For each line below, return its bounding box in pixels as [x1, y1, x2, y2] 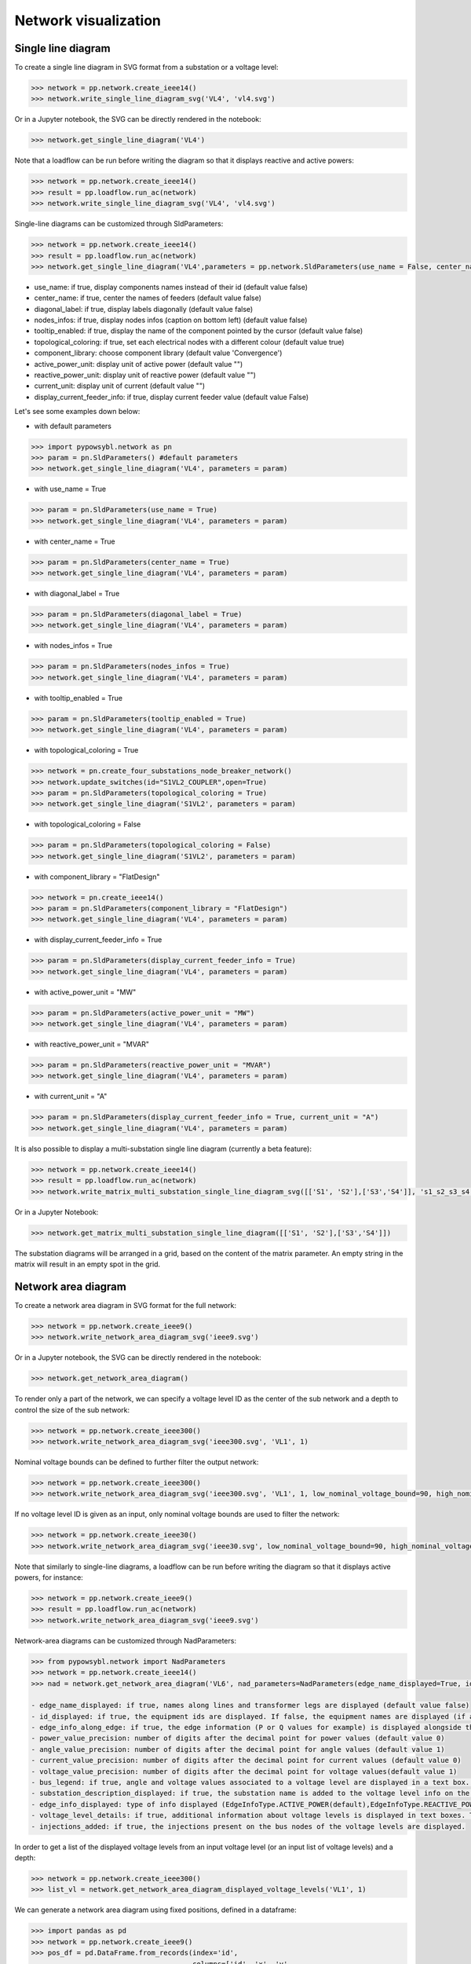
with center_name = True [34, 537, 115, 546]
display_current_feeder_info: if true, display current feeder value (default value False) [34, 392, 309, 401]
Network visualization [14, 12, 161, 29]
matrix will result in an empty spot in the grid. [14, 1259, 161, 1269]
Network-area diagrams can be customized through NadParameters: [14, 1636, 237, 1645]
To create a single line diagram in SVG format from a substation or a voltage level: [14, 63, 279, 72]
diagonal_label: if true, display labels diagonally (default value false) [34, 304, 254, 313]
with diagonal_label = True [34, 589, 120, 599]
